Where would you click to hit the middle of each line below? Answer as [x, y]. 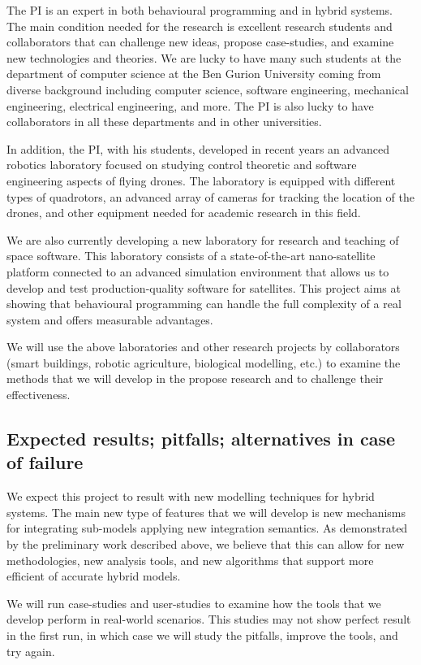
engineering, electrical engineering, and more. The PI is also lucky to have [190, 105]
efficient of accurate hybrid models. [94, 576]
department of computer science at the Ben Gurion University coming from [194, 74]
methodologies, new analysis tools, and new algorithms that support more [190, 560]
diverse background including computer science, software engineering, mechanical [208, 89]
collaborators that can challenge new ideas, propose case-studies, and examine [200, 42]
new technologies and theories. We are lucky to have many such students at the [204, 57]
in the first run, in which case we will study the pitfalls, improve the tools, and [202, 635]
